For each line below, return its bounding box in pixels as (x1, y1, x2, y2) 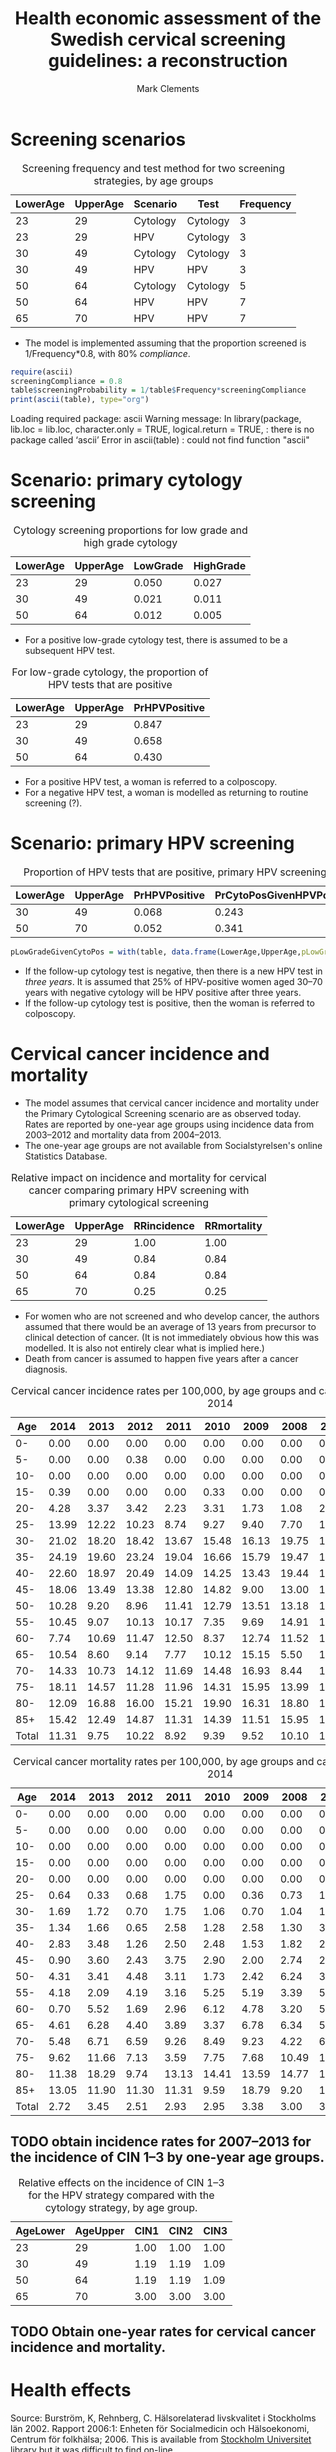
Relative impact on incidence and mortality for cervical (11, 1170, 267, 1184)
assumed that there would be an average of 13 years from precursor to (24, 1320, 317, 1332)
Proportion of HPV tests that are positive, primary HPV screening (23, 865, 327, 879)
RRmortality (204, 1218, 263, 1232)
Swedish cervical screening (49, 28, 287, 51)
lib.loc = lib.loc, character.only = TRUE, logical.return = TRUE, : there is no (10, 423, 315, 436)
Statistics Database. (24, 1150, 108, 1162)
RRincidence (133, 1218, 195, 1232)
